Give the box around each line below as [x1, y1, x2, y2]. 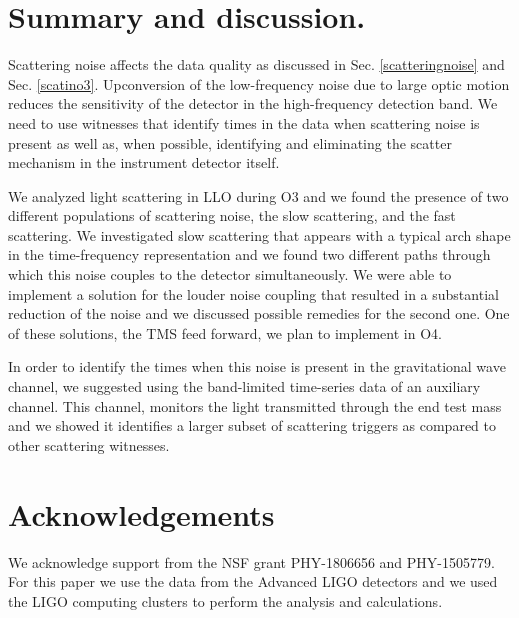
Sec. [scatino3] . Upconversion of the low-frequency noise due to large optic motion [8, 73, 510, 94]
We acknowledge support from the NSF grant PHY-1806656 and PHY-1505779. [8, 551, 495, 572]
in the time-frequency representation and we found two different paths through [8, 244, 491, 265]
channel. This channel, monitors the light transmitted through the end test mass [8, 395, 502, 416]
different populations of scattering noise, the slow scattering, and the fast [8, 205, 456, 226]
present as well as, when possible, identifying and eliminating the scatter [8, 132, 452, 153]
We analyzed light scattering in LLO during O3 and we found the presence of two [8, 185, 509, 206]
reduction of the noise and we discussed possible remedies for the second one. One [8, 303, 510, 324]
